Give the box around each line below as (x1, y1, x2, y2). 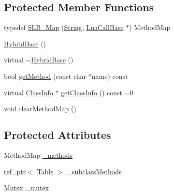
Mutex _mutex (4, 182, 49, 193)
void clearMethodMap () (4, 104, 76, 114)
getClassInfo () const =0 (61, 87, 133, 97)
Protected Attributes (4, 127, 111, 142)
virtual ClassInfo (4, 87, 53, 97)
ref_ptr (4, 166, 26, 176)
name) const (91, 71, 128, 81)
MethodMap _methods (4, 150, 73, 160)
